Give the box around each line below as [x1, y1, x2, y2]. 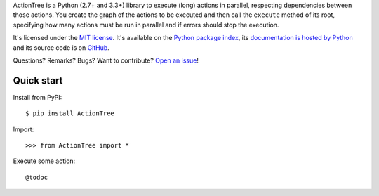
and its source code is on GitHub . [13, 43, 110, 52]
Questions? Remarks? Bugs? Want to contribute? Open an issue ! [13, 56, 199, 65]
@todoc [25, 173, 48, 181]
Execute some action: [13, 157, 76, 165]
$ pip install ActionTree [25, 110, 115, 117]
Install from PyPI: [13, 93, 62, 101]
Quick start [13, 74, 63, 86]
